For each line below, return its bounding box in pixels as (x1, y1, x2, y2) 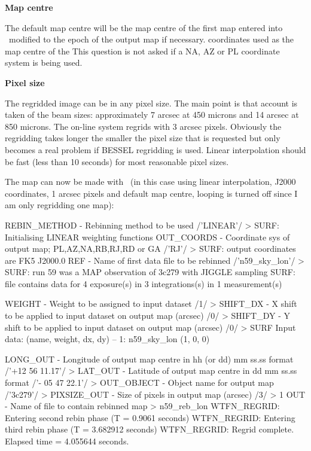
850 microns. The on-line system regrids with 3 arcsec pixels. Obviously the (5, 120, 282, 132)
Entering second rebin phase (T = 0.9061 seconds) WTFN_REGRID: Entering (5, 411, 295, 423)
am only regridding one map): (5, 199, 114, 211)
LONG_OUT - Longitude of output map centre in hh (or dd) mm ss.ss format (5, 352, 294, 365)
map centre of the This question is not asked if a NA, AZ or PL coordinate (5, 44, 280, 57)
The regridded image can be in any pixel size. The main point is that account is (5, 96, 298, 109)
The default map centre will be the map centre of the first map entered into (5, 21, 283, 33)
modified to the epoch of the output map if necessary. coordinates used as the (8, 33, 294, 45)
